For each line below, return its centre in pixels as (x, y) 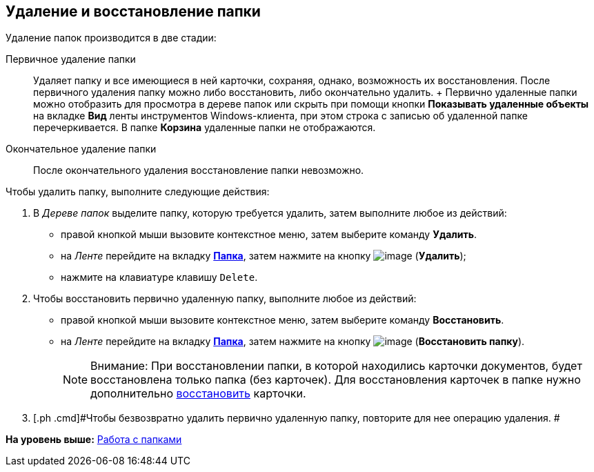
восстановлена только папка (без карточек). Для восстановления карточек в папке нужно (336, 380)
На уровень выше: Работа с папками (94, 440)
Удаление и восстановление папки (133, 11)
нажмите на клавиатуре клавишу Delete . (159, 277)
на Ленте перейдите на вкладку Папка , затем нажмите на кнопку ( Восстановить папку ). (293, 342)
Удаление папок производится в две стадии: (111, 38)
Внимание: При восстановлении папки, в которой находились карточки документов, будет (336, 366)
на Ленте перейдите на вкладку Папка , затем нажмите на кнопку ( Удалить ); (264, 256)
